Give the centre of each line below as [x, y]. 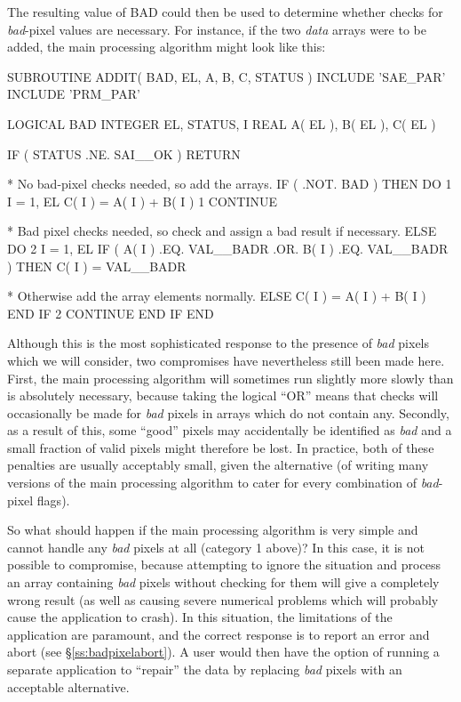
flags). [53, 500]
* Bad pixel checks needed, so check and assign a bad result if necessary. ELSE [222, 231]
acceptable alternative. [68, 686]
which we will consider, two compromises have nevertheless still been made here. [226, 360]
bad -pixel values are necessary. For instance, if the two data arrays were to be [217, 29]
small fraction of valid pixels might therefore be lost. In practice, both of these [221, 447]
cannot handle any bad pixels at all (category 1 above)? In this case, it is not [216, 547]
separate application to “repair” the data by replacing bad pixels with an [205, 669]
